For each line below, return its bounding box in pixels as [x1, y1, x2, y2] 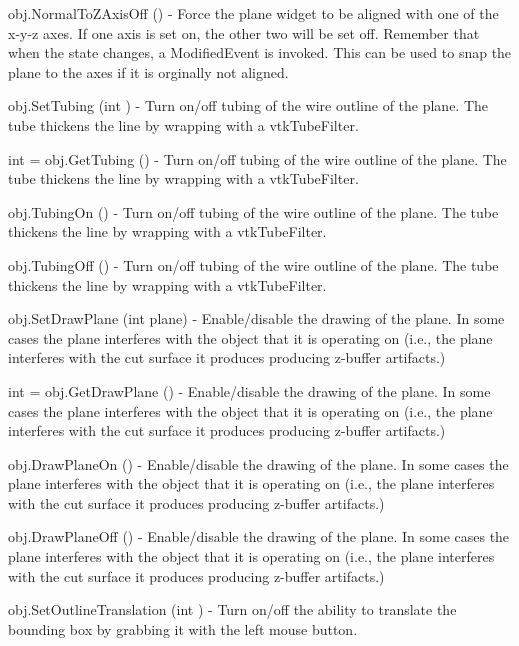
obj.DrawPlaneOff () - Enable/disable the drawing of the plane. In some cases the [8, 526, 510, 547]
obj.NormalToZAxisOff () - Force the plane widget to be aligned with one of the [8, 3, 499, 23]
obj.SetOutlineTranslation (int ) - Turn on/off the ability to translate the [8, 599, 457, 620]
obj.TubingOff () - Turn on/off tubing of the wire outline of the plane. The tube [8, 254, 499, 275]
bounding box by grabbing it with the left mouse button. [8, 618, 358, 639]
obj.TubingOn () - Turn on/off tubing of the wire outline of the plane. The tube [8, 201, 499, 222]
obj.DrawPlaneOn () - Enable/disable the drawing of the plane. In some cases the [8, 453, 509, 474]
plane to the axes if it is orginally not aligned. [8, 61, 289, 82]
